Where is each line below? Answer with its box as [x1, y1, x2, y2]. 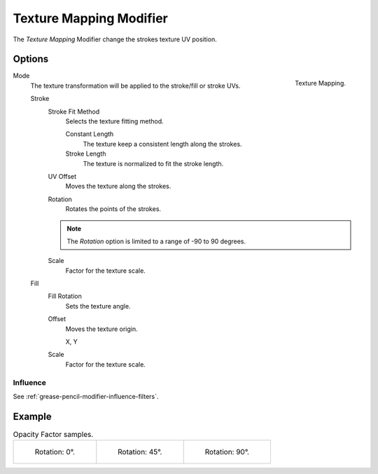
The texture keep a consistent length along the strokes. [83, 140, 242, 148]
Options [13, 53, 49, 65]
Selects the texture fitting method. [65, 117, 164, 126]
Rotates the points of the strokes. [65, 205, 161, 213]
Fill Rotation [48, 292, 82, 301]
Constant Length [65, 130, 114, 138]
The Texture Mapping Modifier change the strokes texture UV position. [13, 35, 217, 43]
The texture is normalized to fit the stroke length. [83, 159, 224, 168]
